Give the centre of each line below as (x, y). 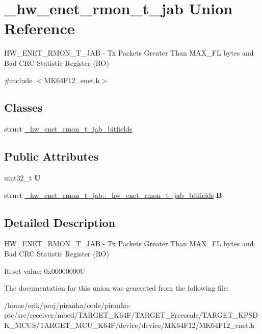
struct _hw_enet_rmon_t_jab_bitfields (68, 129)
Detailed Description (60, 222)
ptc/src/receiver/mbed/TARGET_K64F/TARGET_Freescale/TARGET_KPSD (131, 315)
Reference (40, 28)
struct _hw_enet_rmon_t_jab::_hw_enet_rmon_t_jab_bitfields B (113, 195)
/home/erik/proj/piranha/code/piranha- (68, 305)
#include (18, 80)
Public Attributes (51, 156)
